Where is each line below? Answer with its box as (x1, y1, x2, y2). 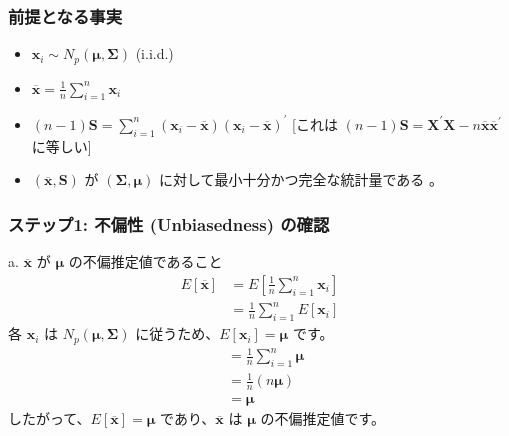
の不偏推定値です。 (260, 408, 386, 429)
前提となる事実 (8, 3, 123, 28)
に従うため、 (135, 323, 220, 344)
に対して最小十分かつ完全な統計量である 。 (158, 169, 444, 190)
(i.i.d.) (135, 43, 174, 64)
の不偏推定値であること (68, 251, 223, 272)
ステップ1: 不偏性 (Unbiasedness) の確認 (8, 211, 330, 236)
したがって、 (8, 408, 91, 429)
